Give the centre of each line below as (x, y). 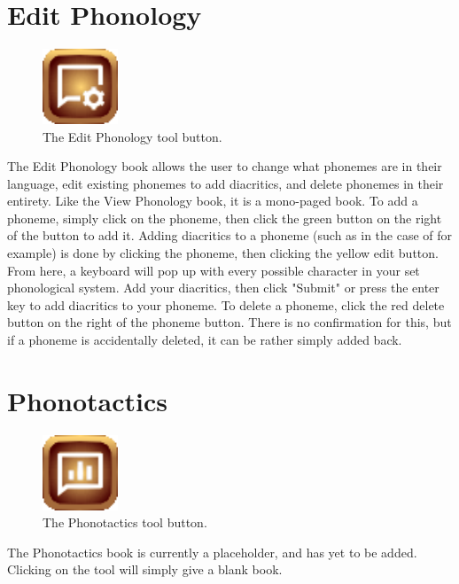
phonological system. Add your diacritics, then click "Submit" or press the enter (223, 288)
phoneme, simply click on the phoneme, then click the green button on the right (225, 218)
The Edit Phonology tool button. (132, 136)
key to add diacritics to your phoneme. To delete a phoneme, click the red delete (226, 304)
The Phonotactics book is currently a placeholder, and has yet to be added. (212, 552)
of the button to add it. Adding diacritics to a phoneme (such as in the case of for (230, 235)
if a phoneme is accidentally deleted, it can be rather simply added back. (205, 340)
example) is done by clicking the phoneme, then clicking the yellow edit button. (223, 253)
